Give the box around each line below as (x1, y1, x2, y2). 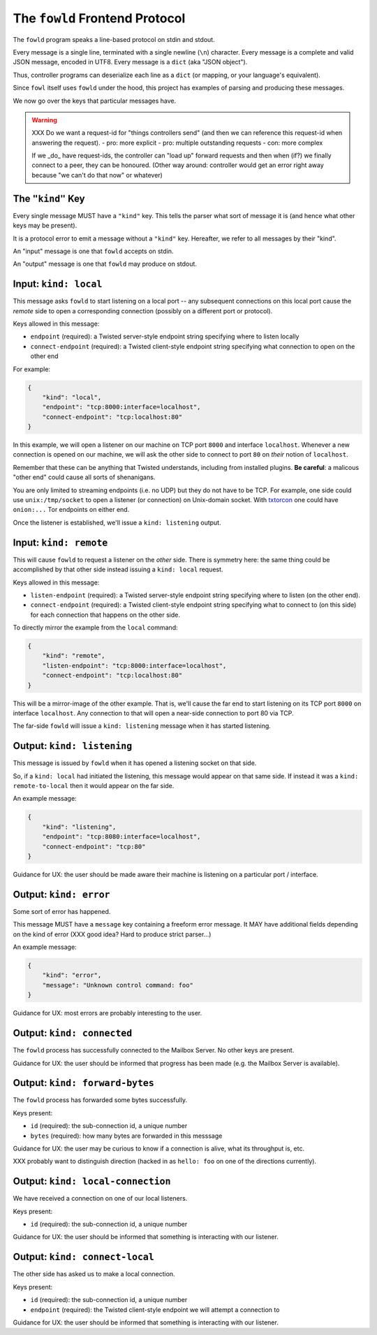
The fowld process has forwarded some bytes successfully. (13, 1096, 188, 1104)
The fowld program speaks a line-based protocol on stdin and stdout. (13, 35, 216, 43)
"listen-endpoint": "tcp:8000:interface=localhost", (42, 662, 227, 669)
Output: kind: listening (13, 740, 133, 752)
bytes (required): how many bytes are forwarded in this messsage (30, 1131, 223, 1140)
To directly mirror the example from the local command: (13, 623, 178, 632)
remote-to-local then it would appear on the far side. (13, 782, 175, 790)
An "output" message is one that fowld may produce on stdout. (13, 259, 197, 269)
